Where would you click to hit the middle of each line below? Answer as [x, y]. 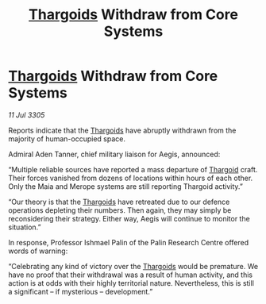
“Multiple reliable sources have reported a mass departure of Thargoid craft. [133, 169]
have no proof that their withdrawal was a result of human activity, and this [130, 275]
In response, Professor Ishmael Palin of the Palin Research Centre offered [128, 242]
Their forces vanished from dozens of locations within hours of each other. [131, 178]
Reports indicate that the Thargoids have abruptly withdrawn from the [122, 130]
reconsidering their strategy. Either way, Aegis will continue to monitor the [129, 218]
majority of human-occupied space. [67, 139]
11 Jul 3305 [27, 115]
